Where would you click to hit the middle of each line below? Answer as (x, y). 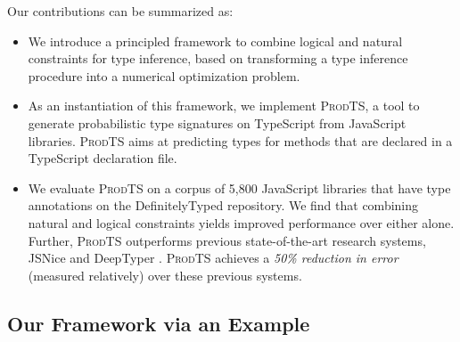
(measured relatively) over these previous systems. (165, 275)
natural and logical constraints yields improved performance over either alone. (241, 222)
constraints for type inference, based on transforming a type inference (218, 58)
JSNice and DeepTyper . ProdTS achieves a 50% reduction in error (213, 258)
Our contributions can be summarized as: (120, 11)
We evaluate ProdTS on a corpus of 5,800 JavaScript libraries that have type (239, 187)
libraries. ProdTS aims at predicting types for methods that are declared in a (240, 140)
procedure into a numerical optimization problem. (164, 75)
